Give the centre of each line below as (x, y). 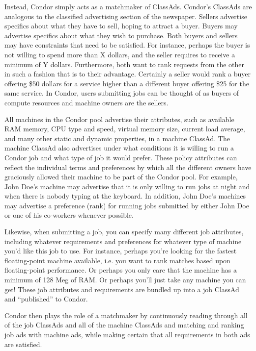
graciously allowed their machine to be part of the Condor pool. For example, (121, 177)
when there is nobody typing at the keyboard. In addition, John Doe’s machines (125, 196)
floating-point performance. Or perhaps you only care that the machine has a (121, 270)
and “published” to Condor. (46, 299)
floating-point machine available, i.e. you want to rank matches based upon (117, 260)
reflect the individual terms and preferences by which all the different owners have (128, 167)
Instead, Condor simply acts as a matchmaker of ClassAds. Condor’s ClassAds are (128, 6)
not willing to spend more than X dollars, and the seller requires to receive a (120, 54)
